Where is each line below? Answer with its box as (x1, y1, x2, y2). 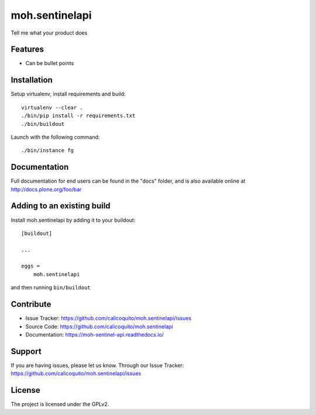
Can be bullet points (25, 60, 74, 67)
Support (11, 346, 42, 356)
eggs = (21, 263, 40, 269)
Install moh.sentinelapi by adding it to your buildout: (11, 217, 136, 224)
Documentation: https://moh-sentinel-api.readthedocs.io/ (25, 331, 164, 338)
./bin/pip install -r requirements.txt (21, 112, 136, 119)
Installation (11, 75, 53, 85)
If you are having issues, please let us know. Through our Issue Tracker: (11, 362, 184, 369)
